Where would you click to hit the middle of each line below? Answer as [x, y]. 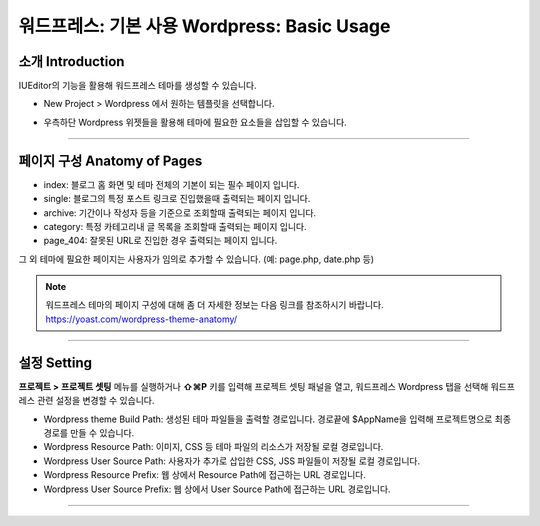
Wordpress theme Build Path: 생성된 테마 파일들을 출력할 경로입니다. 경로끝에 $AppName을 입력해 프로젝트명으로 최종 [277, 419]
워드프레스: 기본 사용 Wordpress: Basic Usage [204, 26]
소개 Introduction [71, 61]
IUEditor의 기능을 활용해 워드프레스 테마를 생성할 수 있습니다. [137, 86]
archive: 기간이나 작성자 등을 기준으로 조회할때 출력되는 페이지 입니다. [180, 212]
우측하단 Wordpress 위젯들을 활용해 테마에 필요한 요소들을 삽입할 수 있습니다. [195, 122]
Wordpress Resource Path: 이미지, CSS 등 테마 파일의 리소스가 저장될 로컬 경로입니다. [213, 447]
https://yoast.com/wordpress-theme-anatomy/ [141, 319]
